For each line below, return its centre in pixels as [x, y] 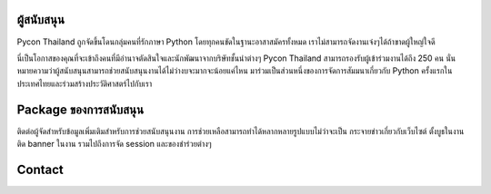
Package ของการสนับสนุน [80, 109]
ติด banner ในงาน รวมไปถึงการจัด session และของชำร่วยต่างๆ [115, 143]
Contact [40, 169]
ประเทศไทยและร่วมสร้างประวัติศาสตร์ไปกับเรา [85, 83]
